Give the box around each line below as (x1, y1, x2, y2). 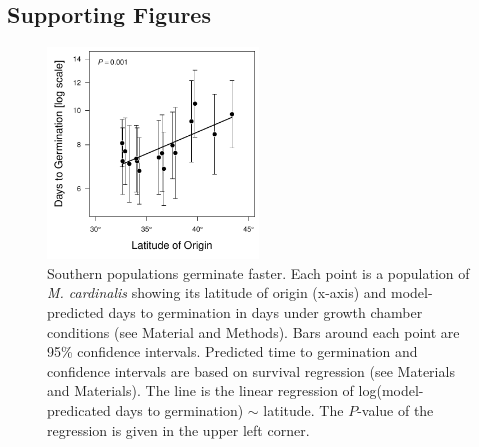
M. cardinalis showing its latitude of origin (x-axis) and (47, 282, 387, 303)
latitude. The (263, 399, 344, 420)
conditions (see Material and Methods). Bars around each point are (47, 321, 460, 342)
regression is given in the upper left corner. (47, 419, 310, 440)
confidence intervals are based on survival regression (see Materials (47, 360, 455, 381)
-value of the (357, 399, 434, 420)
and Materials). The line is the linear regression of (47, 380, 354, 401)
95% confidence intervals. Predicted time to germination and (47, 341, 418, 362)
